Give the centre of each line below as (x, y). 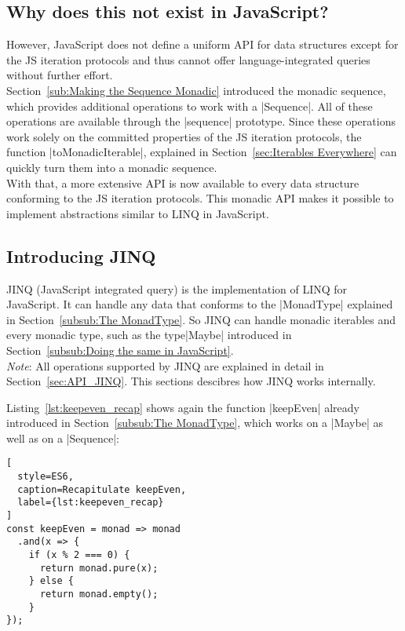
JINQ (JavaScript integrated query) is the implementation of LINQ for (177, 288)
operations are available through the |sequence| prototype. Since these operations (201, 121)
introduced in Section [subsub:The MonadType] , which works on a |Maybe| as (195, 423)
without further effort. (60, 75)
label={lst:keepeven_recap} (91, 503)
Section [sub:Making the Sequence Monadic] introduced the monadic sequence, (196, 90)
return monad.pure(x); (99, 568)
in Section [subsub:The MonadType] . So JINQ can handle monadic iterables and (201, 319)
